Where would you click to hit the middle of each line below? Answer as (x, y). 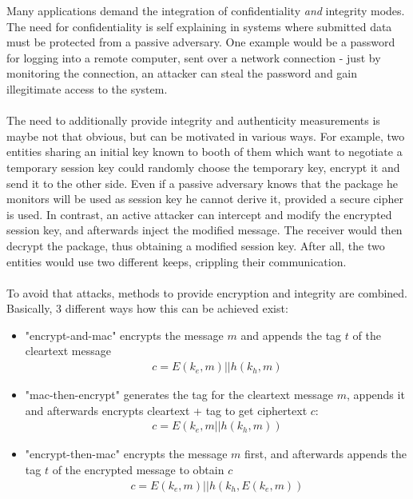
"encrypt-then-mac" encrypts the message (126, 454)
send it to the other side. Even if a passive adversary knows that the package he (202, 183)
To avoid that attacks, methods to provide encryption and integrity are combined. (207, 292)
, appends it (376, 395)
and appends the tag (291, 335)
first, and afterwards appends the (326, 454)
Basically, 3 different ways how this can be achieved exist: (147, 308)
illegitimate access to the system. (87, 88)
